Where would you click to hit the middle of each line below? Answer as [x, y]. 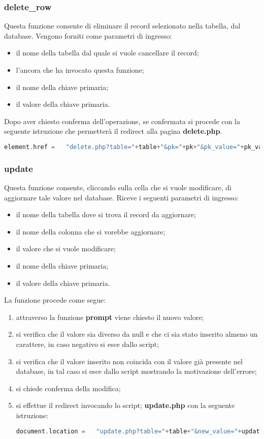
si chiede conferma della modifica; [68, 388]
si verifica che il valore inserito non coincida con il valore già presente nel [129, 361]
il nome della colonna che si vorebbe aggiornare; [91, 231]
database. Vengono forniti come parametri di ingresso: [88, 35]
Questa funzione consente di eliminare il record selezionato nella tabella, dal [122, 26]
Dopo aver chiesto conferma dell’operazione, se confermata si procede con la [122, 121]
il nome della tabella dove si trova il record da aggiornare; [106, 214]
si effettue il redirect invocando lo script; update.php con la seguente [125, 405]
